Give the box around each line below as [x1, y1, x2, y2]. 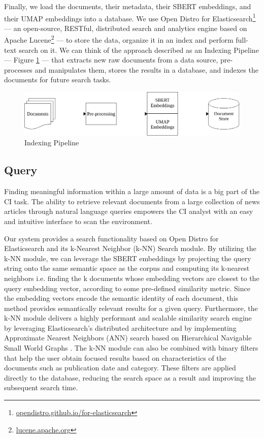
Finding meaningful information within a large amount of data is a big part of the [4, 186, 259, 197]
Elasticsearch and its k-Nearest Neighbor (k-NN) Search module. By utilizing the [4, 243, 256, 254]
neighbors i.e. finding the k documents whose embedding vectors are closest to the [4, 272, 259, 283]
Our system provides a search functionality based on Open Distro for [4, 233, 219, 243]
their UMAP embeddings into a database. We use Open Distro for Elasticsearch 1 [4, 11, 256, 23]
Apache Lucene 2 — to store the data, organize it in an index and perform [4, 33, 234, 45]
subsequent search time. [4, 382, 78, 393]
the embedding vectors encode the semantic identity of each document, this [4, 293, 239, 303]
